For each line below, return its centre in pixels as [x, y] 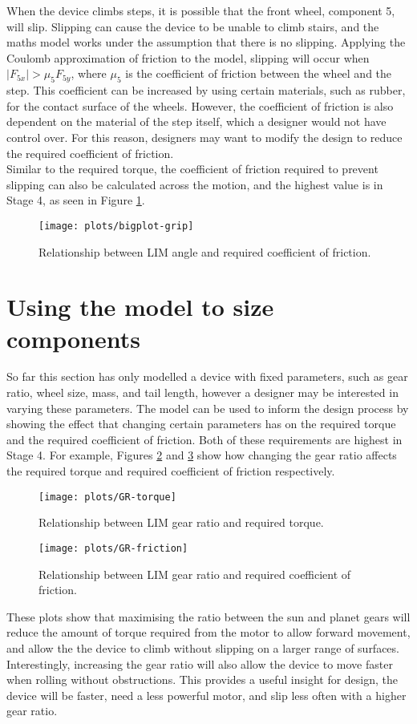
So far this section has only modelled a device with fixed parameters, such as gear [207, 376]
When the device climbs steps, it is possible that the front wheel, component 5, [201, 10]
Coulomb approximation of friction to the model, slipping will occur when [188, 57]
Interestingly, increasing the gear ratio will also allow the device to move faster [200, 663]
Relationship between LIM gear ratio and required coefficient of [195, 574]
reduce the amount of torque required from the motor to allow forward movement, [208, 632]
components [73, 338]
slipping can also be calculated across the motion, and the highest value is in [195, 184]
